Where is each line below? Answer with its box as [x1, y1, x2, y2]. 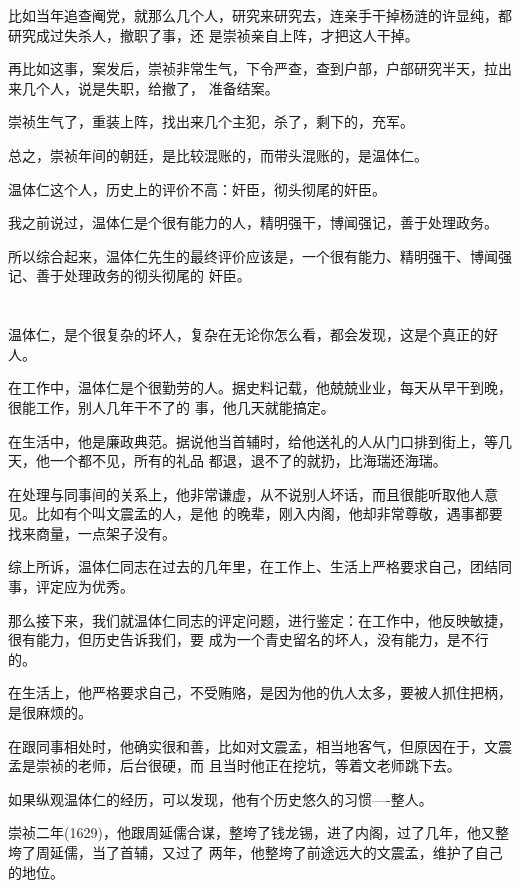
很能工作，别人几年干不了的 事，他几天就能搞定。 [8, 396, 335, 417]
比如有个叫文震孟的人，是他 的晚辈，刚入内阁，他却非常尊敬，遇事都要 [35, 503, 503, 524]
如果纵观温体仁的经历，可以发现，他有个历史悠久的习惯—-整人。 [8, 788, 433, 809]
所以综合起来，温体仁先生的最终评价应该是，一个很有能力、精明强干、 [8, 245, 470, 266]
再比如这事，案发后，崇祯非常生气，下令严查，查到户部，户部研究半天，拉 [8, 58, 498, 79]
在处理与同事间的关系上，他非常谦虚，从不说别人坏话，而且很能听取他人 [8, 483, 484, 504]
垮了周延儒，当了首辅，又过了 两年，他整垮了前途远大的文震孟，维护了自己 [8, 842, 503, 862]
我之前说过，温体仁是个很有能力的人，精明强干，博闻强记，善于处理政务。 [8, 212, 498, 233]
